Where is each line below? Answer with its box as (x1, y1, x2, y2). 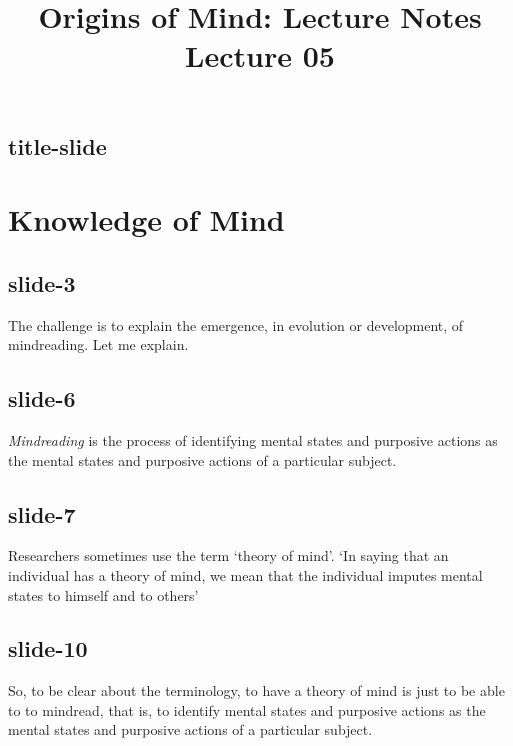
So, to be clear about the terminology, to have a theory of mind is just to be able (8, 680, 505, 701)
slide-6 (8, 383, 76, 414)
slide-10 (8, 633, 88, 664)
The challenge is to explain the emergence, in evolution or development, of (8, 314, 464, 335)
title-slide (8, 130, 107, 161)
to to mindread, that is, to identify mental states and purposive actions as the (8, 699, 486, 720)
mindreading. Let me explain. (8, 334, 189, 355)
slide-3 (8, 267, 76, 298)
